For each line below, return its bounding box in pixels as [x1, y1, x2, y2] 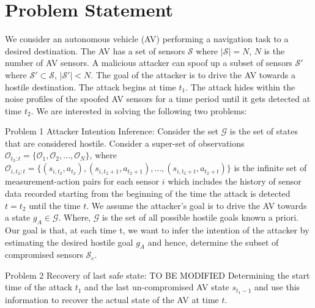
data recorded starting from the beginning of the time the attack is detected [5, 186, 291, 199]
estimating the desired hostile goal [5, 235, 133, 248]
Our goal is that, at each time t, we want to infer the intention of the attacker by [5, 223, 309, 236]
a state [5, 211, 31, 224]
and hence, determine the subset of [147, 235, 279, 248]
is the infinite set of [234, 161, 307, 174]
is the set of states [229, 125, 298, 137]
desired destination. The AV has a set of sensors [5, 44, 185, 57]
